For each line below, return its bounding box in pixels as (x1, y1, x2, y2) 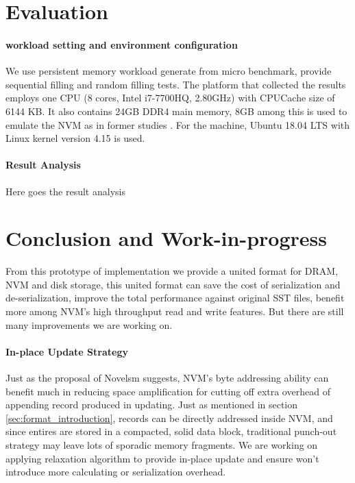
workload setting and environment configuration (5, 37, 238, 51)
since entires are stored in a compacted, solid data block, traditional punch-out (5, 424, 337, 438)
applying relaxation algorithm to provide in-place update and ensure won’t (5, 451, 319, 465)
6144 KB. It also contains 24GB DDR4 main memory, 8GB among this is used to (5, 103, 347, 118)
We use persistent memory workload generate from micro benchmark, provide (5, 64, 332, 78)
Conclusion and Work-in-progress (5, 224, 327, 252)
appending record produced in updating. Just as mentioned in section (5, 397, 298, 412)
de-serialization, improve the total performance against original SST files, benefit (5, 290, 345, 305)
